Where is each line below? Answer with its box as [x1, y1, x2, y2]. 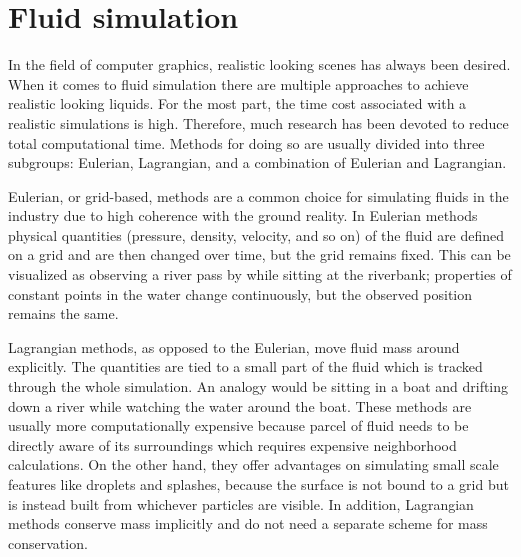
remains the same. [8, 303, 119, 324]
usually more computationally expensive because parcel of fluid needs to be [8, 415, 469, 436]
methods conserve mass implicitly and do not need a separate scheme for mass [8, 513, 488, 534]
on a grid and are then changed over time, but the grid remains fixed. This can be [8, 244, 511, 265]
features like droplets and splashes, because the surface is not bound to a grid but [8, 474, 509, 494]
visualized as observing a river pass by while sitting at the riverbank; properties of [8, 264, 512, 285]
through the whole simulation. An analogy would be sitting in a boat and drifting [8, 376, 509, 397]
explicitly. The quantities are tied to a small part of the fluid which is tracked [8, 356, 483, 377]
